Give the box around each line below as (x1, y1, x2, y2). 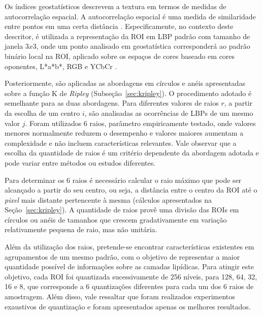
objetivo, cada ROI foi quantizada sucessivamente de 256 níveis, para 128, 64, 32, (5, 271, 257, 281)
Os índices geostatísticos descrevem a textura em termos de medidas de (5, 1, 226, 11)
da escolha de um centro (5, 107, 80, 118)
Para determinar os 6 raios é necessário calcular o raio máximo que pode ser (5, 174, 242, 185)
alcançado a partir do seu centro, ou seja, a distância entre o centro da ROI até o (5, 184, 257, 195)
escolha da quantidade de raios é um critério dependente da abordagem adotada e (5, 147, 259, 158)
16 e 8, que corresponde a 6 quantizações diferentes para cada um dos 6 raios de (5, 281, 254, 292)
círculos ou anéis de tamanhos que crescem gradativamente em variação (5, 214, 227, 225)
